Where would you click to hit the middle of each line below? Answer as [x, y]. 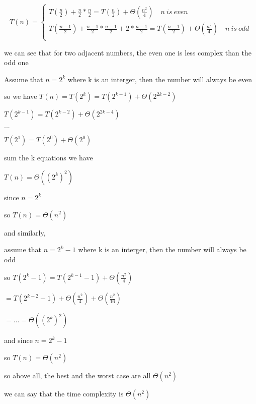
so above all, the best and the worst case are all [77, 375]
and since [18, 340]
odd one [16, 62]
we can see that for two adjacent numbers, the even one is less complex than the [128, 52]
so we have [21, 96]
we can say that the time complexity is [64, 393]
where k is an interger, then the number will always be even [160, 79]
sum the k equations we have [49, 158]
